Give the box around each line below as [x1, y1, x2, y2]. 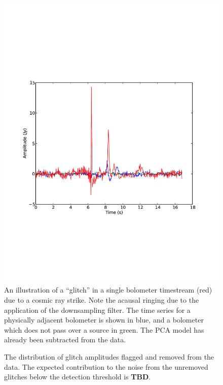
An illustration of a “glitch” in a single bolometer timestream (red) [4, 284, 212, 295]
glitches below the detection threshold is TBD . [4, 371, 151, 382]
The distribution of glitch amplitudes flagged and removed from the [4, 351, 214, 362]
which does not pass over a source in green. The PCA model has [4, 324, 204, 335]
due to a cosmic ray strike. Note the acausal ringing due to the [4, 295, 199, 305]
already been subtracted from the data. [4, 334, 126, 345]
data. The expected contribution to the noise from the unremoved [4, 361, 208, 372]
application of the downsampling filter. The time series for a [4, 304, 191, 315]
